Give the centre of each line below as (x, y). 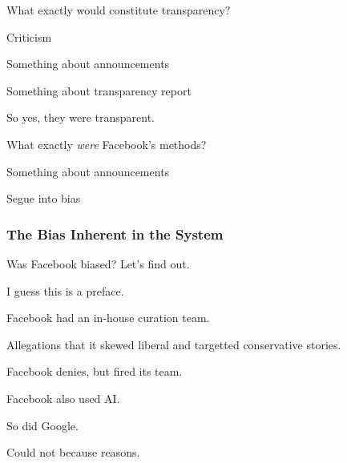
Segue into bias (44, 198)
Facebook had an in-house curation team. (108, 318)
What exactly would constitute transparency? (119, 10)
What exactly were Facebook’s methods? (107, 144)
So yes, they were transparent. (81, 117)
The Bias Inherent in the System (115, 234)
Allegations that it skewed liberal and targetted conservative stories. (174, 344)
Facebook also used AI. (63, 398)
